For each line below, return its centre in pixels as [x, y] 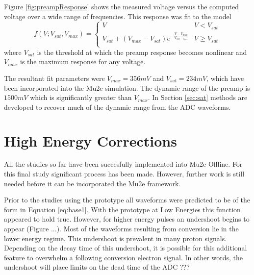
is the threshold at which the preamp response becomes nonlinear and [142, 52]
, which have [225, 78]
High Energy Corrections [90, 140]
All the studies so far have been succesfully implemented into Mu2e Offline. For [123, 164]
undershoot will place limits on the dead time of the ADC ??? [97, 267]
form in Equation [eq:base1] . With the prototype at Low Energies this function [122, 209]
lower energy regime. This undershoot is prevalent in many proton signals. [115, 238]
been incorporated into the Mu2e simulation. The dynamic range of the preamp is [127, 87]
